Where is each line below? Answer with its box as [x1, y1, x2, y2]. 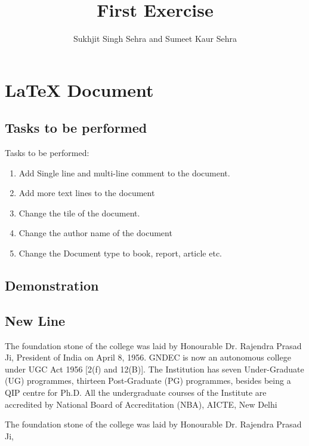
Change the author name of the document [18, 227, 172, 239]
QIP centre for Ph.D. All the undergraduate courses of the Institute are [5, 386, 267, 399]
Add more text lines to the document [18, 187, 155, 199]
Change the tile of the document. [18, 206, 140, 219]
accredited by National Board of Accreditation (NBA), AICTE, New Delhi [5, 398, 277, 410]
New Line [5, 311, 66, 329]
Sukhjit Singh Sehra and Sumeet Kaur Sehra [73, 32, 237, 45]
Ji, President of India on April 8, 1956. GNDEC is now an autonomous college [5, 351, 291, 363]
